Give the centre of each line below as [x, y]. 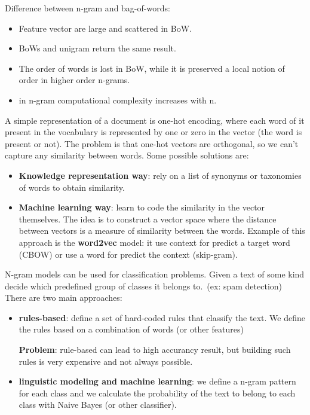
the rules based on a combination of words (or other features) [131, 329]
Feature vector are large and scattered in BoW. [105, 28]
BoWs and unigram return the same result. [97, 48]
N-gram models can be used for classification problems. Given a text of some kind [155, 274]
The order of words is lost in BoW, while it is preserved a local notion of [152, 68]
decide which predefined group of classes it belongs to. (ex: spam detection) [144, 286]
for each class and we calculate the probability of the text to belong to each [157, 393]
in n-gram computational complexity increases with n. [118, 100]
